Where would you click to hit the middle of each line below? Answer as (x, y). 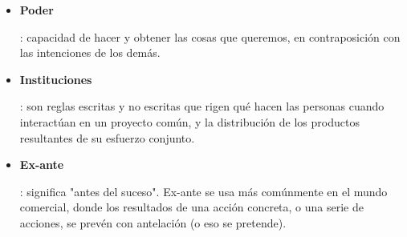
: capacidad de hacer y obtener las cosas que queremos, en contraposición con (210, 36)
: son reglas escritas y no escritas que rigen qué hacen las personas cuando (202, 106)
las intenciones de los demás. (90, 52)
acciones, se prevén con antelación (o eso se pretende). (153, 222)
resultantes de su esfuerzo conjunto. (107, 137)
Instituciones (56, 79)
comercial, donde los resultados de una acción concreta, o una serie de (191, 207)
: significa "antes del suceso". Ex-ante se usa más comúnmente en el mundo (203, 191)
